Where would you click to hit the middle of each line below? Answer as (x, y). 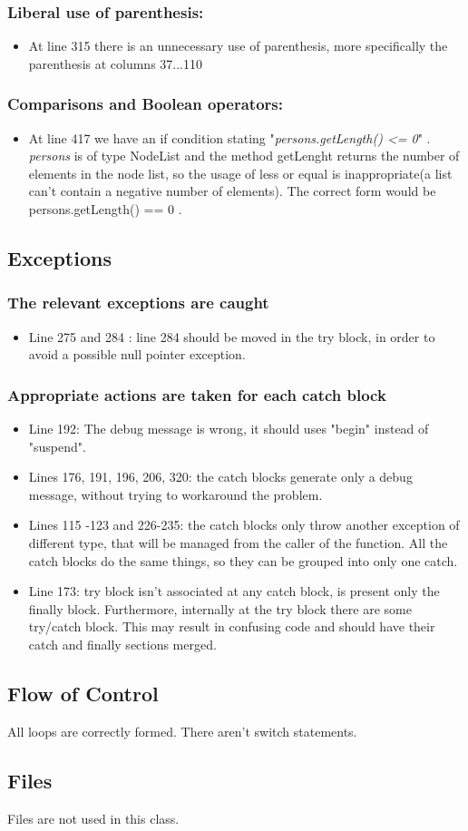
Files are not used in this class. (93, 818)
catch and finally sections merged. (122, 644)
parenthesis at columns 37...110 (116, 63)
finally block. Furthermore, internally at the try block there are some (220, 608)
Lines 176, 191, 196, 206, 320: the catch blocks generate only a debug (220, 477)
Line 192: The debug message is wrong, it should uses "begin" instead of (229, 428)
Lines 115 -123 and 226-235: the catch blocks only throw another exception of (244, 525)
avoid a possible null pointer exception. (137, 354)
